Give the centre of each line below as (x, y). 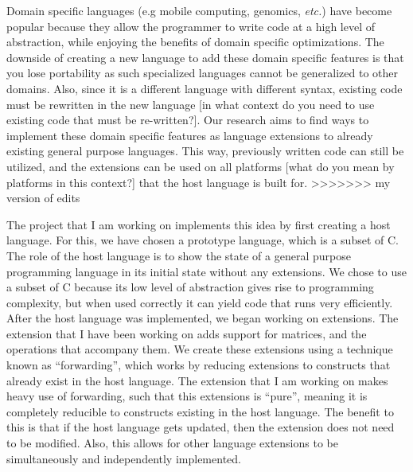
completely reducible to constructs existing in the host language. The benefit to (200, 411)
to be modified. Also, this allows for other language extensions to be (172, 443)
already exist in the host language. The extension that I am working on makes (197, 380)
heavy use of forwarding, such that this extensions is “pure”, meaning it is (187, 396)
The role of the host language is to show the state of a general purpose (179, 255)
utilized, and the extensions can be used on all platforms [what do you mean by (201, 166)
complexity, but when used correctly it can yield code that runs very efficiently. (200, 302)
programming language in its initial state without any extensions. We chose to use (206, 271)
